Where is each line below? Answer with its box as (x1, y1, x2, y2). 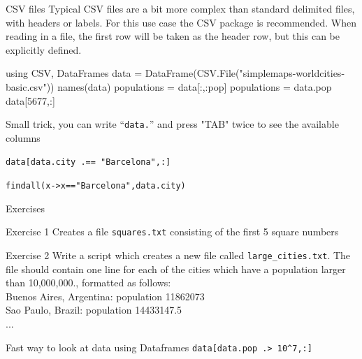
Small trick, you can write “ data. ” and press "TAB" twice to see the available (6, 117, 339, 131)
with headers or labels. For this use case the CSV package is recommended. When (6, 15, 357, 29)
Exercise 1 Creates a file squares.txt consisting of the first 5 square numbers (6, 224, 339, 239)
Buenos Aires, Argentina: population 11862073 (6, 288, 205, 303)
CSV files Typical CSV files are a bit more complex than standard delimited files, (6, 1, 355, 15)
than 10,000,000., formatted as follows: (6, 275, 171, 290)
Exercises (6, 200, 45, 215)
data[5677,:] (6, 93, 55, 108)
